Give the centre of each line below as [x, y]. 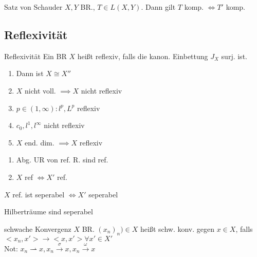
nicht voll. [40, 90]
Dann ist [30, 73]
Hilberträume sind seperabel [49, 212]
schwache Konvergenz [38, 228]
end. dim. [40, 142]
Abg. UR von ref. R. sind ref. [62, 160]
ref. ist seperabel [39, 194]
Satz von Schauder [33, 7]
